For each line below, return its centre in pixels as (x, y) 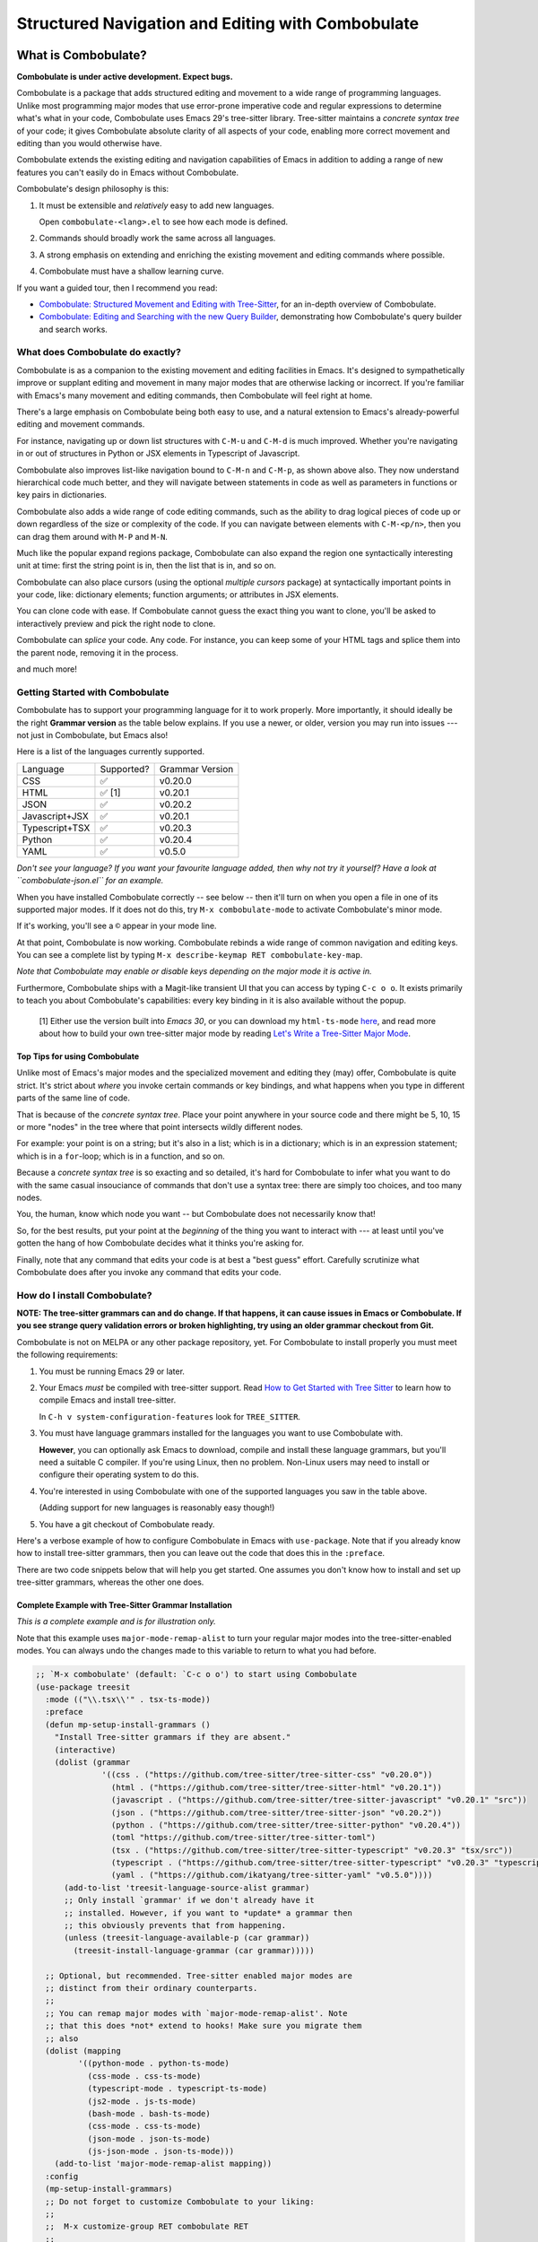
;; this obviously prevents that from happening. (175, 1925)
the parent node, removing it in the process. (97, 652)
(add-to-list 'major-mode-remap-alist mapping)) (163, 2164)
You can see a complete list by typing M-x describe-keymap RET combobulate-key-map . (190, 955)
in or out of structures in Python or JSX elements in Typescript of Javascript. (158, 454)
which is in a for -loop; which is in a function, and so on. (121, 1156)
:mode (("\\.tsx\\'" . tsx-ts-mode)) (128, 1700)
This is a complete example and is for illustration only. (116, 1621)
